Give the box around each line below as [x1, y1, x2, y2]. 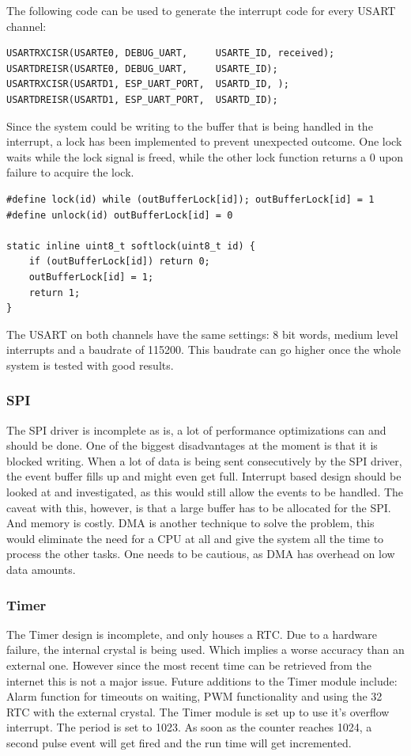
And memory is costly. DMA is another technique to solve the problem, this [6, 515, 375, 531]
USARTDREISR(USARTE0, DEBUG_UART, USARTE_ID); [6, 63, 278, 74]
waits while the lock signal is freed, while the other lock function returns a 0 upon [6, 148, 404, 165]
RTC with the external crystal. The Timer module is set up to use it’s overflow [6, 703, 390, 720]
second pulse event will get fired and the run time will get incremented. [6, 735, 352, 750]
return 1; [28, 287, 81, 298]
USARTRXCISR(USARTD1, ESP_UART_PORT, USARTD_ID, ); [6, 78, 289, 90]
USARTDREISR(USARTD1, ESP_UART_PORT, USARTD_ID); [6, 93, 278, 105]
